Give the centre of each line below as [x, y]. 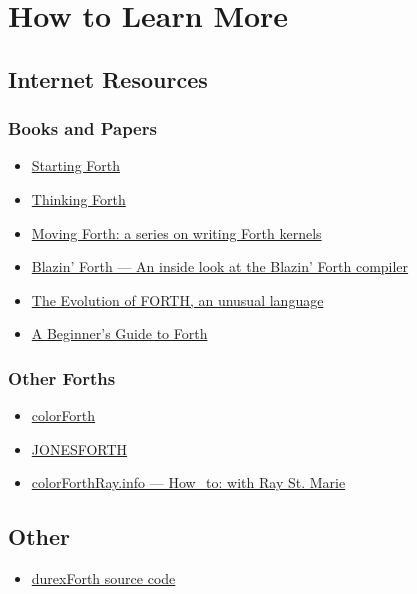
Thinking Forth [78, 198]
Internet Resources [108, 78]
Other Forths [62, 377]
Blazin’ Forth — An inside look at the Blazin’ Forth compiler [220, 266]
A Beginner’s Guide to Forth [119, 333]
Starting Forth [75, 165]
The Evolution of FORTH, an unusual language [177, 299]
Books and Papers [82, 128]
